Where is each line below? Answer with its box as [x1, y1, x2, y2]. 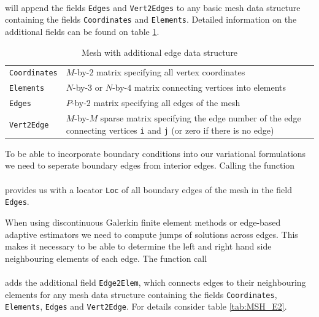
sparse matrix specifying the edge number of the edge [100, 112, 301, 124]
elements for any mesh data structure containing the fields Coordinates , [5, 288, 277, 300]
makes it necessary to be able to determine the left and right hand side [5, 240, 272, 253]
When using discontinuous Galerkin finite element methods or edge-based [5, 215, 281, 228]
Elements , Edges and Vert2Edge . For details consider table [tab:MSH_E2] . [5, 300, 287, 313]
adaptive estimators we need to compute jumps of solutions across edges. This [5, 227, 298, 240]
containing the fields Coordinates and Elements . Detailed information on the [5, 13, 297, 26]
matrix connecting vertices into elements [134, 81, 286, 94]
